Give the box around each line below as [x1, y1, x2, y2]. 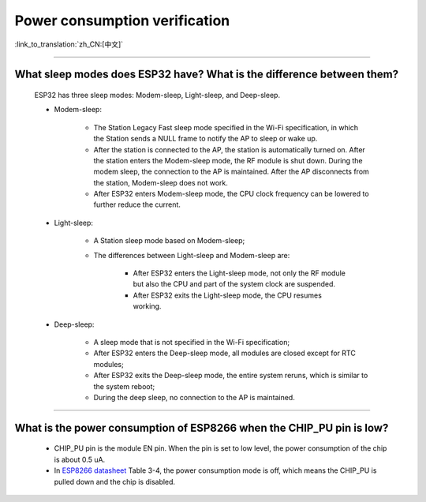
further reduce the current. [93, 200, 181, 209]
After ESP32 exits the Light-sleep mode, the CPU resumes [133, 290, 323, 300]
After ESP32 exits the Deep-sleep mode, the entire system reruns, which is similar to [93, 371, 368, 380]
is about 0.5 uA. [54, 455, 106, 464]
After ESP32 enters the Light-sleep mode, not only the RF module [133, 268, 346, 278]
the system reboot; [93, 381, 155, 391]
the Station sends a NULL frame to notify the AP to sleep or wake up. [93, 134, 318, 144]
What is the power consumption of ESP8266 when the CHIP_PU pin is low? [14, 421, 389, 434]
